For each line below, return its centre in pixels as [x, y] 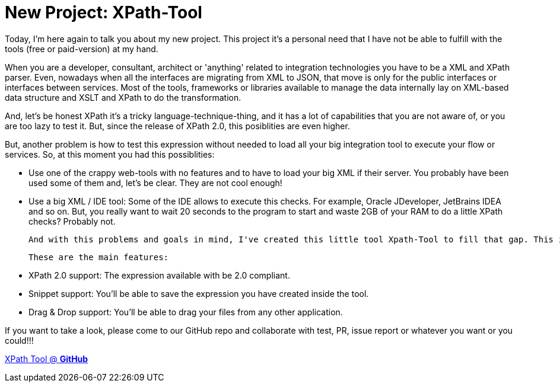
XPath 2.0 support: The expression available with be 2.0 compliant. [159, 275]
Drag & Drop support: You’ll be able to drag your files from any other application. [186, 312]
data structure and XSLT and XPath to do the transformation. [123, 97]
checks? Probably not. [72, 221]
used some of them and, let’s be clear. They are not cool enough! [155, 183]
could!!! [19, 340]
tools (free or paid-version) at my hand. [82, 49]
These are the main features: [99, 257]
